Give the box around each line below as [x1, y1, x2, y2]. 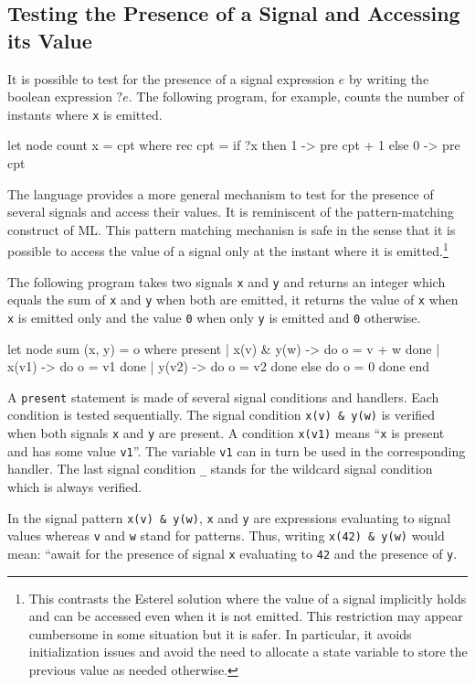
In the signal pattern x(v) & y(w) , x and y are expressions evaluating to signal [7, 508, 451, 527]
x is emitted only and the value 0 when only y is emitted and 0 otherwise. [7, 307, 421, 326]
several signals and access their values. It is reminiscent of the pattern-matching [7, 202, 454, 221]
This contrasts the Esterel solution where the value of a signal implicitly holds [28, 588, 467, 607]
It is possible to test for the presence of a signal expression [7, 69, 335, 88]
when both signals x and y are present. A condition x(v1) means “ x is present [7, 423, 445, 443]
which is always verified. [7, 477, 142, 497]
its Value [7, 26, 92, 54]
